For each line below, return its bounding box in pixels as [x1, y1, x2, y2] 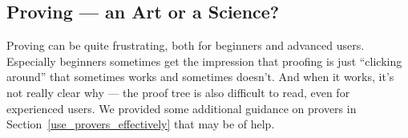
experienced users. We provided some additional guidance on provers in [6, 99, 357, 116]
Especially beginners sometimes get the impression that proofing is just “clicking [6, 52, 402, 69]
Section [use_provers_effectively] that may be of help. [6, 116, 275, 132]
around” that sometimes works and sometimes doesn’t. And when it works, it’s [6, 68, 394, 85]
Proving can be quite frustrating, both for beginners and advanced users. [6, 37, 365, 54]
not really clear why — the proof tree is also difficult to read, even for [6, 83, 350, 100]
